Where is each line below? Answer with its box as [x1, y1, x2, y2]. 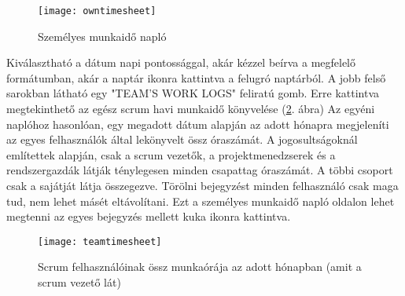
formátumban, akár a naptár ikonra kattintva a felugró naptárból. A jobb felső [6, 69, 386, 86]
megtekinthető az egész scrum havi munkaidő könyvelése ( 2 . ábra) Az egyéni [6, 100, 375, 117]
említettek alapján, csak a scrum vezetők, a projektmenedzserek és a [6, 146, 336, 163]
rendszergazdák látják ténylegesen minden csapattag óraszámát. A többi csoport [6, 162, 393, 178]
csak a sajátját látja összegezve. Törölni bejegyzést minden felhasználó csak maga [6, 177, 399, 193]
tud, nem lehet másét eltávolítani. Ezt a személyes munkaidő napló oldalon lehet [6, 192, 395, 209]
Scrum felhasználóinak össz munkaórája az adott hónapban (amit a [38, 258, 362, 275]
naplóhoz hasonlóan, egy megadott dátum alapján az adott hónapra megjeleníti [6, 115, 389, 132]
